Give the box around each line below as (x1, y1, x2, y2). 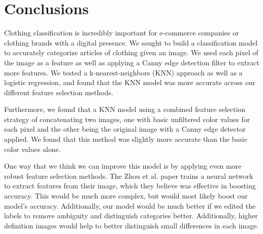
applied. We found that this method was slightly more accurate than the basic (4, 134, 248, 144)
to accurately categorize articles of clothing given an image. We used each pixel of (4, 47, 258, 58)
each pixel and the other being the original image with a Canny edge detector (4, 124, 246, 134)
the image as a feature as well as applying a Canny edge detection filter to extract (4, 57, 259, 67)
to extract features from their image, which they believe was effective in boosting (4, 180, 256, 191)
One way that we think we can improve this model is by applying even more (4, 161, 242, 171)
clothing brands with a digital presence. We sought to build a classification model (4, 37, 258, 48)
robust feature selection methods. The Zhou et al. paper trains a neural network (4, 170, 253, 181)
